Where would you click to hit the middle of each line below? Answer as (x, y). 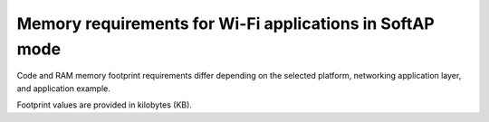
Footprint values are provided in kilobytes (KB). (104, 105)
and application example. (63, 88)
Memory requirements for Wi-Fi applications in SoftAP (225, 23)
